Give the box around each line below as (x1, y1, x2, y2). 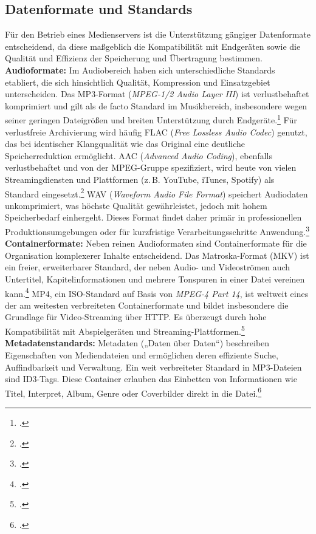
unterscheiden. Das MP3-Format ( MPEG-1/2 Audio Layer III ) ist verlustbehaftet (5, 87, 309, 100)
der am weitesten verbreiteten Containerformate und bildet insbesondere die (5, 298, 289, 311)
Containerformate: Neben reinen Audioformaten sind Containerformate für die (5, 237, 307, 250)
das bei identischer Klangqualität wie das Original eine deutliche (5, 137, 246, 150)
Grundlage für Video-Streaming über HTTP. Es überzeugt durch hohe (5, 310, 267, 323)
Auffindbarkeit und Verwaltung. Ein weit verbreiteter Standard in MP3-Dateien (5, 360, 302, 373)
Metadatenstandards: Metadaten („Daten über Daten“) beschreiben (5, 337, 270, 349)
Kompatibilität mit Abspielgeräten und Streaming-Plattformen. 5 (5, 323, 245, 337)
